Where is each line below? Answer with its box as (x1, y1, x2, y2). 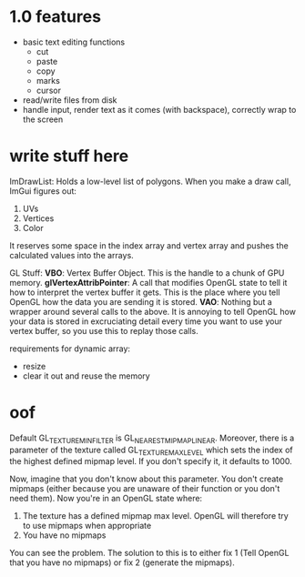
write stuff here (9, 146, 129, 167)
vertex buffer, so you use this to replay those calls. (9, 325, 198, 336)
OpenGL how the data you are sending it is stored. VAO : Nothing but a (9, 296, 273, 307)
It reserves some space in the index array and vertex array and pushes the (9, 239, 289, 251)
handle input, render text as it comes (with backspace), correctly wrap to (22, 104, 297, 115)
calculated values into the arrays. (9, 249, 134, 260)
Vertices (22, 212, 55, 224)
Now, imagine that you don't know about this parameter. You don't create (9, 473, 284, 484)
